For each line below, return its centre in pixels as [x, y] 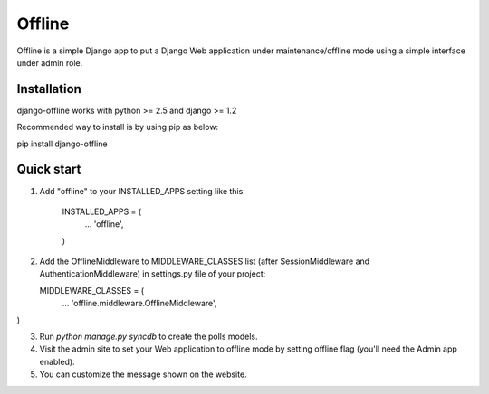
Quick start [49, 169]
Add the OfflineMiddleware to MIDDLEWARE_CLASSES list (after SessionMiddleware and [205, 261]
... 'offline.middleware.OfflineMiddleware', [139, 304]
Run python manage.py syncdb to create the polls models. [149, 337]
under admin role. [50, 62]
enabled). [58, 361]
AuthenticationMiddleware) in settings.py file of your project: [153, 274]
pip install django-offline [62, 144]
